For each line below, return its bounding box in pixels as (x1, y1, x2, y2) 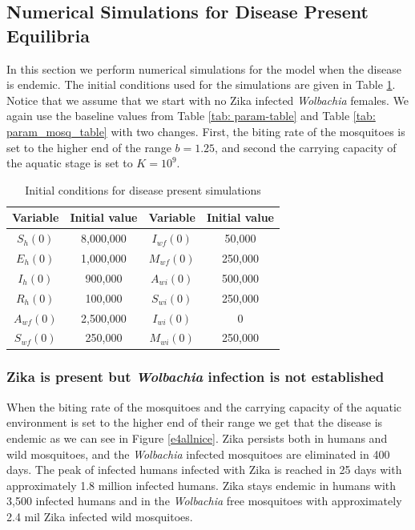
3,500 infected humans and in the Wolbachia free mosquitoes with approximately (6, 492, 402, 509)
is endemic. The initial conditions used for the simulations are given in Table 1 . (6, 76, 396, 93)
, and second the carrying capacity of (215, 139, 397, 155)
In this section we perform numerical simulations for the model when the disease (6, 60, 401, 77)
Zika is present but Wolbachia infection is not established (6, 367, 385, 387)
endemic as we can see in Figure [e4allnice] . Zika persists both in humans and (6, 429, 388, 446)
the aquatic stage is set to (6, 155, 133, 171)
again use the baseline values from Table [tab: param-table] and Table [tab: (6, 107, 376, 124)
